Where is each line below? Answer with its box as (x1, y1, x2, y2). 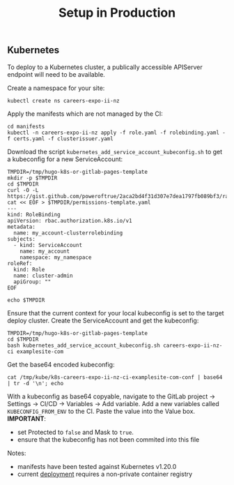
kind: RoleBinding (7, 211, 61, 218)
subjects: (7, 235, 36, 242)
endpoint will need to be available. (7, 70, 106, 78)
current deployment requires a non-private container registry (17, 470, 193, 478)
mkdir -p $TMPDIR (7, 174, 58, 181)
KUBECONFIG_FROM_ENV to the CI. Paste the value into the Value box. (7, 407, 196, 415)
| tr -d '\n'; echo (7, 380, 64, 387)
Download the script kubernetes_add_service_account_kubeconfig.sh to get (7, 147, 223, 156)
